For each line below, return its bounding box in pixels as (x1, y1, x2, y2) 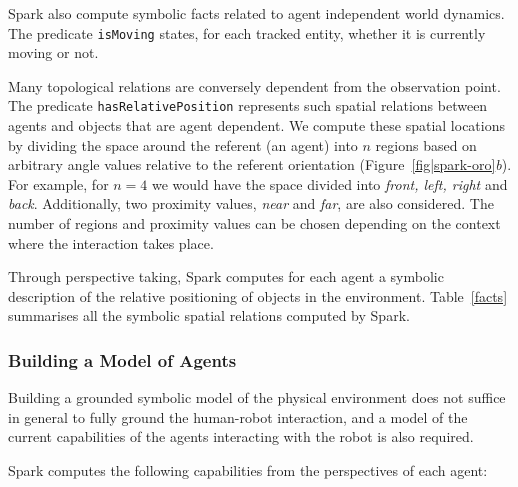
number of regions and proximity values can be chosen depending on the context (8, 213, 501, 234)
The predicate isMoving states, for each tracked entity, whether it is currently (8, 22, 486, 43)
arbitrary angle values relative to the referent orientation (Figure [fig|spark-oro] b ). (8, 154, 512, 175)
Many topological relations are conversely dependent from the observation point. (8, 75, 501, 96)
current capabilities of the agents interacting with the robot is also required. (8, 426, 474, 447)
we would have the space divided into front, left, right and (152, 173, 508, 194)
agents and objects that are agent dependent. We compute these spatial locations (8, 115, 506, 136)
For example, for (8, 173, 109, 194)
